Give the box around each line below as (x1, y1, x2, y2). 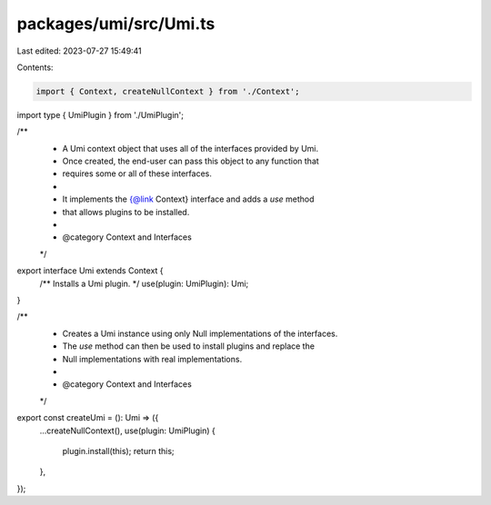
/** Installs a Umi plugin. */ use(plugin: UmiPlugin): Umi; (39, 278, 249, 289)
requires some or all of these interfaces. (62, 168, 213, 179)
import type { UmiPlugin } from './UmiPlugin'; (16, 109, 184, 120)
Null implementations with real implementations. (62, 353, 243, 364)
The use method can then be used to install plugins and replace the (62, 341, 316, 352)
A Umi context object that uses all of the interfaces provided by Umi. (62, 143, 318, 153)
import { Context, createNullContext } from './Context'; (35, 86, 300, 96)
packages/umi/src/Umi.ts (16, 14, 215, 34)
